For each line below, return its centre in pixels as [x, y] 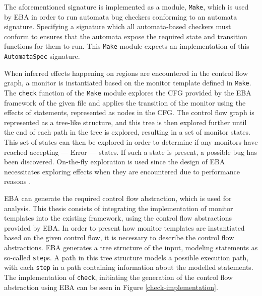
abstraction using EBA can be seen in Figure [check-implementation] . [111, 287]
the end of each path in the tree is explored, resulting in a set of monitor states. [127, 132]
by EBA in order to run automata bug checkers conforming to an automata [121, 16]
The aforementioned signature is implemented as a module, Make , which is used [126, 7]
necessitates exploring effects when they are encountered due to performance [122, 171]
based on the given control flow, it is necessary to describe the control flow [119, 237]
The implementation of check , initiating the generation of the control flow [118, 277]
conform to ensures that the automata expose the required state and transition [126, 36]
